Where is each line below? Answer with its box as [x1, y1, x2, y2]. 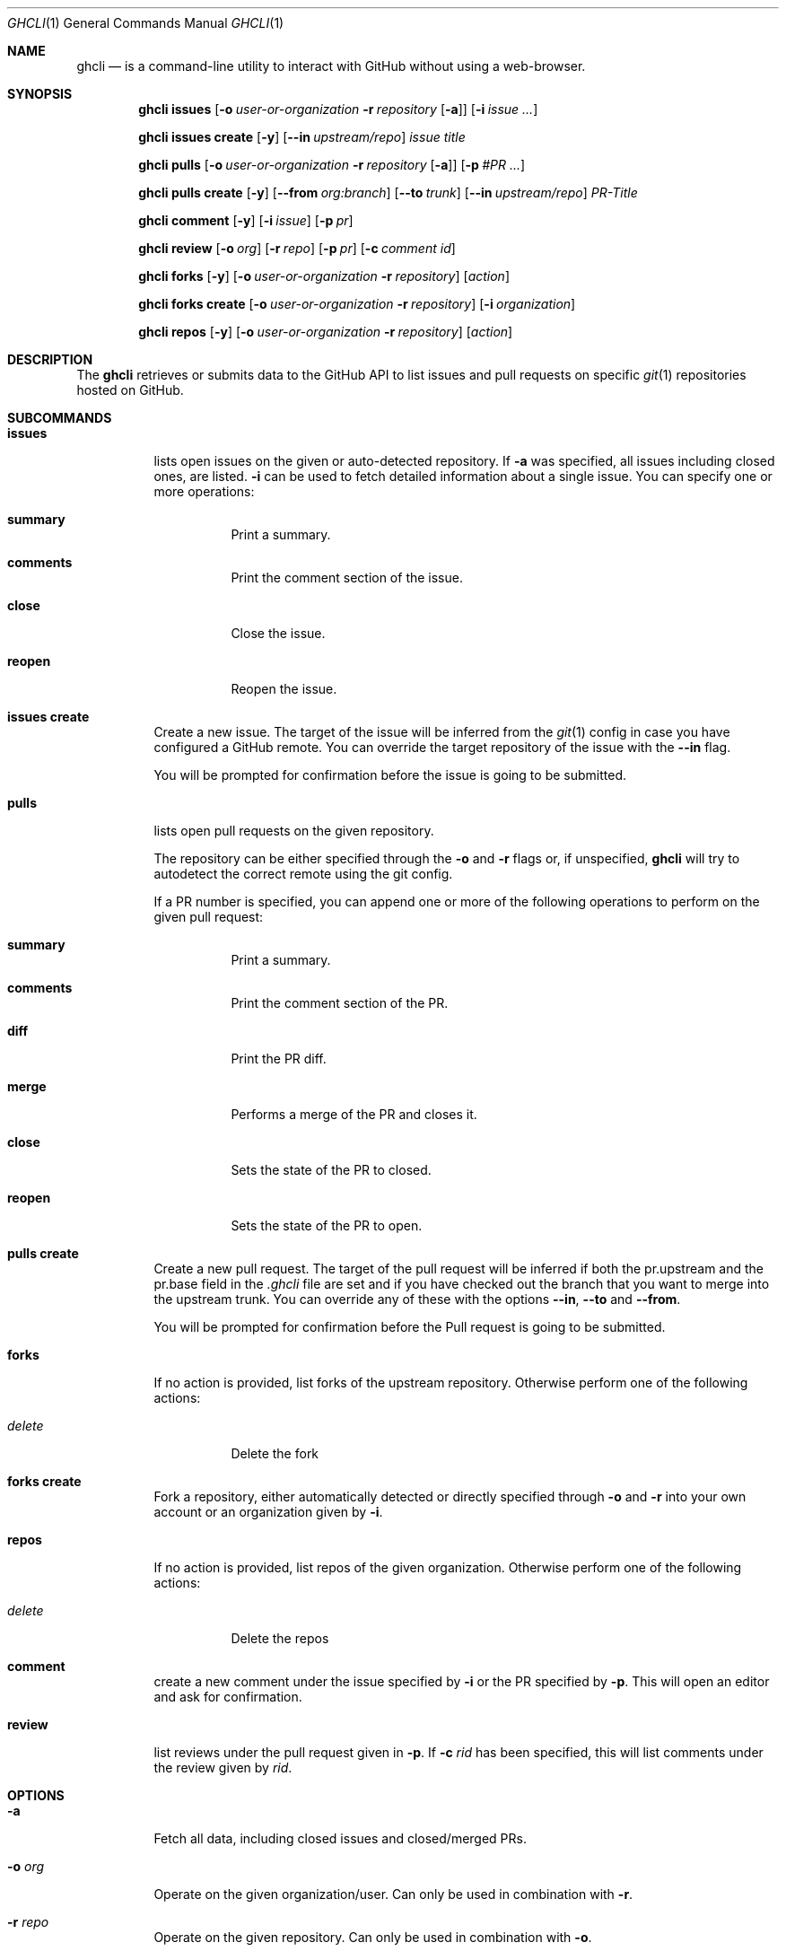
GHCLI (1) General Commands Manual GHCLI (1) [7, 15, 284, 31]
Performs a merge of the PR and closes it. [231, 1107, 477, 1122]
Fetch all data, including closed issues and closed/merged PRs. [153, 1831, 527, 1846]
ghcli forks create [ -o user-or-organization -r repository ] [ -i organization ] [138, 296, 576, 311]
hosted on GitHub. [76, 382, 184, 398]
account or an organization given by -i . [153, 1504, 383, 1519]
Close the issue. [231, 626, 326, 641]
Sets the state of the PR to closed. [231, 1162, 432, 1177]
